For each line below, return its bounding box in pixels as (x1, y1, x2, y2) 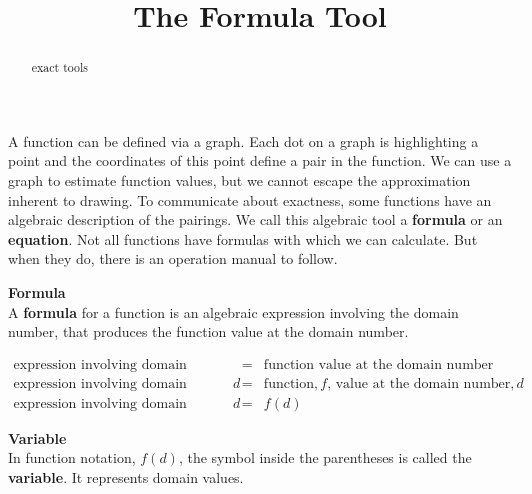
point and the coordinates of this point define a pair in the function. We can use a (8, 150, 512, 171)
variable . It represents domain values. (8, 467, 244, 488)
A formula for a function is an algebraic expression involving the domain (8, 301, 459, 322)
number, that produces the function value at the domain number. (8, 321, 409, 342)
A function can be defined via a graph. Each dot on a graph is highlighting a (8, 130, 479, 151)
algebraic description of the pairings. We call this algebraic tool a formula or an (8, 209, 503, 230)
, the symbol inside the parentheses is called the (178, 447, 472, 468)
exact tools (31, 59, 89, 76)
